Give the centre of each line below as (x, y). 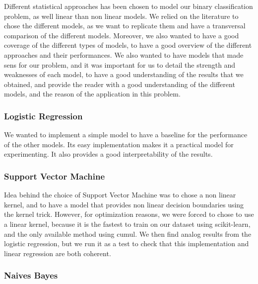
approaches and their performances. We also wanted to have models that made (124, 54)
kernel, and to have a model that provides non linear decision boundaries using (124, 204)
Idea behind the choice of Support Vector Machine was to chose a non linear (120, 195)
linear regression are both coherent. (58, 253)
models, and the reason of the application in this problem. (92, 94)
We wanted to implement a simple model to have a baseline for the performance (126, 135)
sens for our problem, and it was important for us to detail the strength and (120, 64)
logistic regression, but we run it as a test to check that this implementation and (127, 243)
